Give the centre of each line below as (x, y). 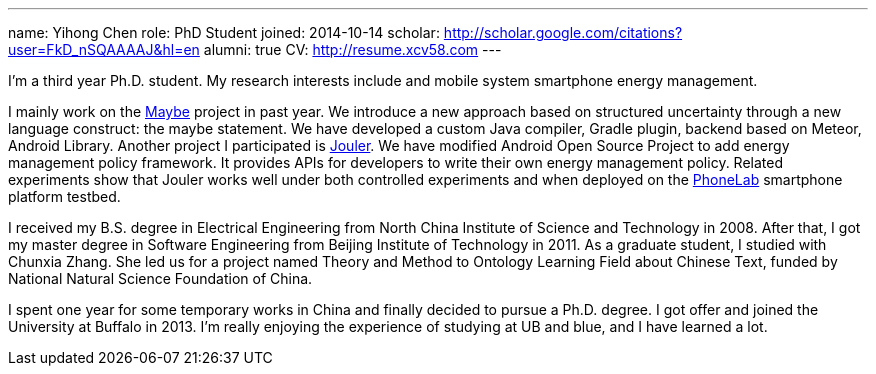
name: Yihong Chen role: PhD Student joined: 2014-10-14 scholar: (224, 32)
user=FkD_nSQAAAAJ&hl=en (104, 49)
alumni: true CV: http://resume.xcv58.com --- (352, 49)
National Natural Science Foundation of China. (160, 278)
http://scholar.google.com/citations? (563, 32)
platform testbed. (64, 196)
